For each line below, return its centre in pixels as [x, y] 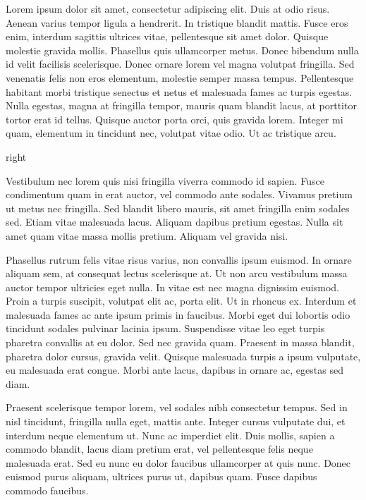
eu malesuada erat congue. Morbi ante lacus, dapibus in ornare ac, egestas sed [175, 370]
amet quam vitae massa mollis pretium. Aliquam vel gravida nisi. [147, 235]
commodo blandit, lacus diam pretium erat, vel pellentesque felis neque [159, 449]
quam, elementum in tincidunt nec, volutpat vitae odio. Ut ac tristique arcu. [171, 133]
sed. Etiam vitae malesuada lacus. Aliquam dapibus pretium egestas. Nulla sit [175, 222]
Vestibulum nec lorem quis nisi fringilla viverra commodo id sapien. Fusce [165, 180]
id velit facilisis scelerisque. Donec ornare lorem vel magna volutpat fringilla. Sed [180, 64]
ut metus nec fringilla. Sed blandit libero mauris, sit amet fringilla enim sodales [178, 208]
